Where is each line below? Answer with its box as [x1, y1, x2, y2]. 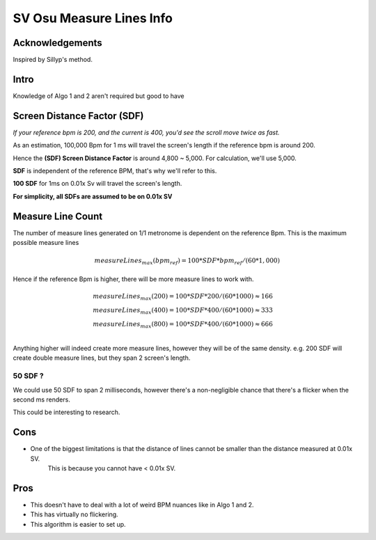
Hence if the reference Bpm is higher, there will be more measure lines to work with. [13, 275, 254, 283]
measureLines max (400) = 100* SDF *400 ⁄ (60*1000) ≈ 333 [93, 306, 273, 316]
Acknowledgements [13, 37, 102, 49]
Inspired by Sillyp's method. [13, 56, 93, 64]
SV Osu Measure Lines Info [13, 10, 173, 26]
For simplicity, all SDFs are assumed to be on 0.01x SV [13, 192, 173, 200]
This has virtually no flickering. [30, 510, 118, 518]
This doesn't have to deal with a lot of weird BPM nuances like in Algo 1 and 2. [30, 501, 254, 509]
